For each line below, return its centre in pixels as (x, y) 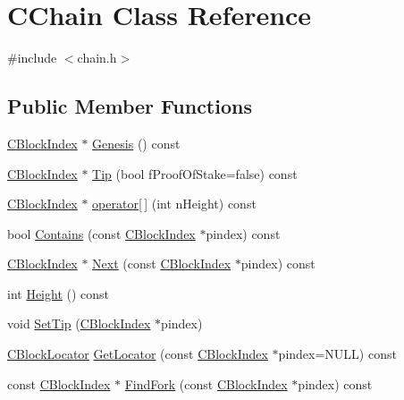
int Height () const (59, 293)
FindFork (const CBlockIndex (206, 383)
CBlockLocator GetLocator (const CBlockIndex (138, 354)
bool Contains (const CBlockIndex (101, 233)
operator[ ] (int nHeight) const (174, 204)
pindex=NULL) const (337, 354)
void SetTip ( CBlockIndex (79, 323)
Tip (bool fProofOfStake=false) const (195, 173)
